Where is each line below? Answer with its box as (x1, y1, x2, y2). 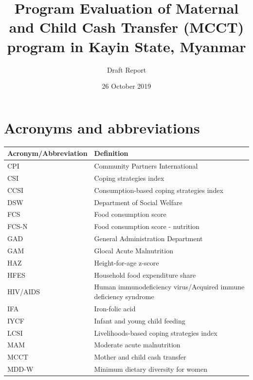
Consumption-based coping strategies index (94, 185, 223, 195)
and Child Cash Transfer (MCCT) (9, 17, 244, 37)
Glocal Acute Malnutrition (94, 245, 173, 255)
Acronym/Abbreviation (7, 148, 88, 158)
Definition (94, 148, 128, 158)
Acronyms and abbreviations (4, 117, 200, 137)
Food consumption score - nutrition (94, 221, 199, 231)
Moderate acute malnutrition (94, 340, 181, 350)
